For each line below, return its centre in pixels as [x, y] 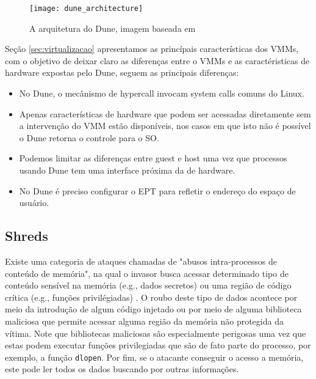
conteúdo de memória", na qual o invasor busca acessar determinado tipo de [147, 273]
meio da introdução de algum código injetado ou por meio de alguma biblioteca [153, 309]
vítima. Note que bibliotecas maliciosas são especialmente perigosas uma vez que [156, 333]
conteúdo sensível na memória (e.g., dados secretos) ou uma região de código [148, 285]
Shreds [27, 236]
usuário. [34, 203]
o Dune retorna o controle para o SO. [89, 137]
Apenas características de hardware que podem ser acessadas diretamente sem [165, 113]
